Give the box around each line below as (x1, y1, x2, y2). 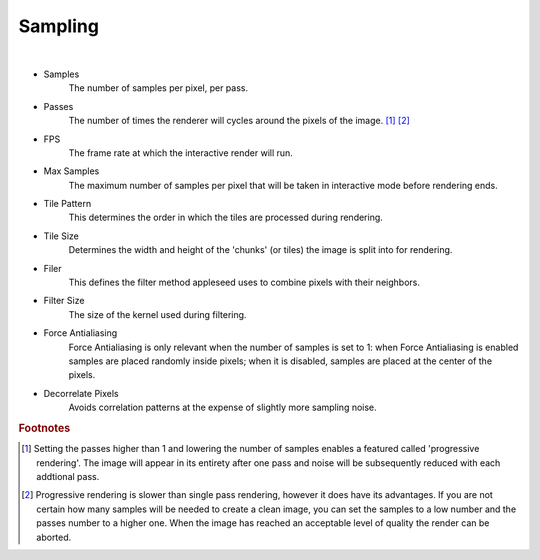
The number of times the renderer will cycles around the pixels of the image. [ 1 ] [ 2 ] (68, 115, 410, 127)
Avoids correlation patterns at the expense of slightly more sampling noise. (68, 401, 377, 414)
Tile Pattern (43, 198, 92, 210)
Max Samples (43, 165, 100, 177)
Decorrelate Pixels (43, 387, 119, 399)
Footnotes (18, 421, 71, 435)
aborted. (36, 531, 72, 543)
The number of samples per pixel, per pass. (68, 82, 249, 94)
